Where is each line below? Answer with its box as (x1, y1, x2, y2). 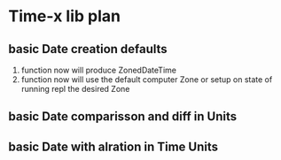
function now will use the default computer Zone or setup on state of (20, 74, 273, 85)
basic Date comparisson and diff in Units (8, 109, 237, 125)
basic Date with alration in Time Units (8, 139, 219, 154)
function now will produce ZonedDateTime (20, 65, 176, 75)
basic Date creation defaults (8, 42, 168, 57)
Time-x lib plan (8, 6, 121, 27)
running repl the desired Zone (20, 84, 130, 94)
